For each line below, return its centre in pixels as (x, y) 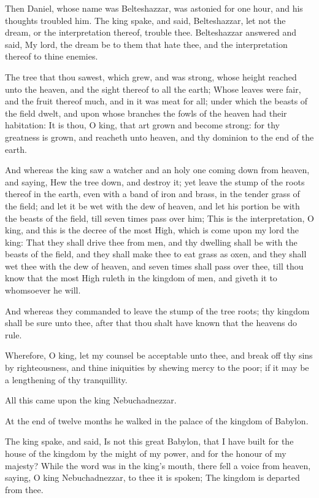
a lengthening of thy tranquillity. (66, 379)
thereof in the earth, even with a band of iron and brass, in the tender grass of (152, 194)
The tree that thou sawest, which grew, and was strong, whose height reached (151, 76)
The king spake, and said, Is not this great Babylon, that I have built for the (149, 441)
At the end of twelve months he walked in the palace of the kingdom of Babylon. (157, 420)
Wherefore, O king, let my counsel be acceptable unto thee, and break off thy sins (159, 355)
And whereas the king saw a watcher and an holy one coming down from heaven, (157, 170)
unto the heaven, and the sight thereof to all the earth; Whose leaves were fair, (153, 89)
